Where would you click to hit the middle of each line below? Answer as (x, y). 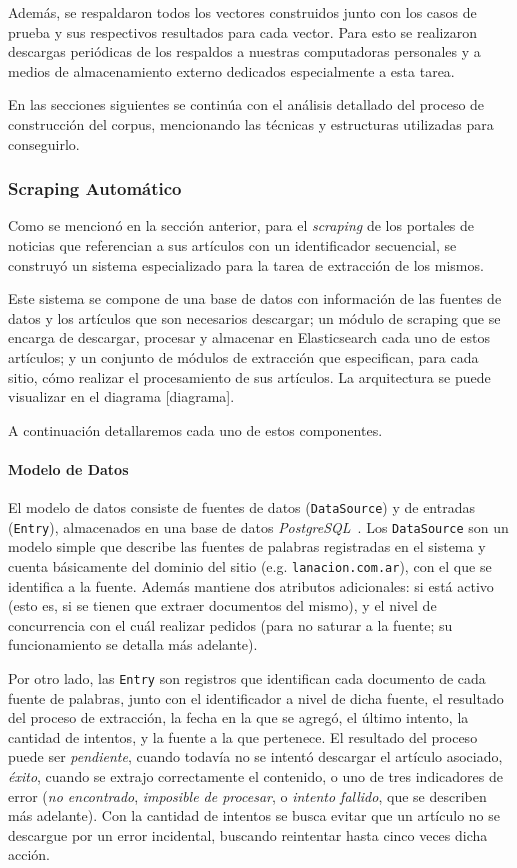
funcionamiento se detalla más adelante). (133, 644)
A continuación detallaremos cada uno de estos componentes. (195, 429)
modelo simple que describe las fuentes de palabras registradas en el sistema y (247, 546)
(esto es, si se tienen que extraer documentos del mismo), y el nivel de (222, 605)
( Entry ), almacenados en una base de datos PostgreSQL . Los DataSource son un (258, 526)
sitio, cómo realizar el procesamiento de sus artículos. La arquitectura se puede (249, 376)
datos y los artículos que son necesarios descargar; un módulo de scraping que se (254, 317)
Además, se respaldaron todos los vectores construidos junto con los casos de (242, 12)
